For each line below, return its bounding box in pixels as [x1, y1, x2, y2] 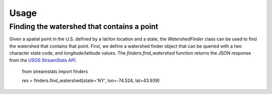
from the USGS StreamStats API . [9, 57, 77, 63]
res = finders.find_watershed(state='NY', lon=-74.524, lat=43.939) [22, 77, 160, 83]
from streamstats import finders [22, 68, 88, 74]
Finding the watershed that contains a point [9, 22, 159, 31]
